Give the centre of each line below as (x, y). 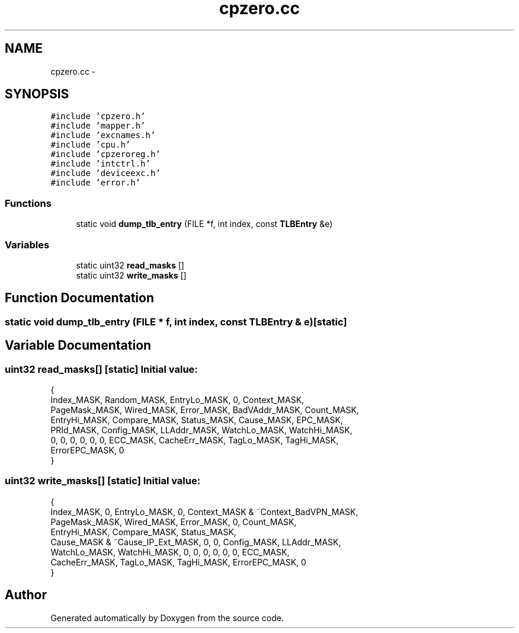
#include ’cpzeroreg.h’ (105, 154)
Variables (27, 244)
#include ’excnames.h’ (103, 135)
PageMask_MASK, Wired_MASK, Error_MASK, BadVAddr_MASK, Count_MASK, (205, 410)
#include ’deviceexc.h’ (105, 173)
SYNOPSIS (37, 94)
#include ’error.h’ (96, 183)
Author (26, 595)
